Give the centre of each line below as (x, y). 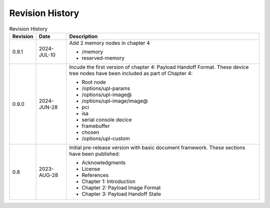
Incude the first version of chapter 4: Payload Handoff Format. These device (159, 67)
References (95, 175)
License (91, 169)
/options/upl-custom (106, 138)
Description (83, 36)
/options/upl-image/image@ (115, 101)
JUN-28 (48, 107)
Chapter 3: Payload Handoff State (121, 194)
